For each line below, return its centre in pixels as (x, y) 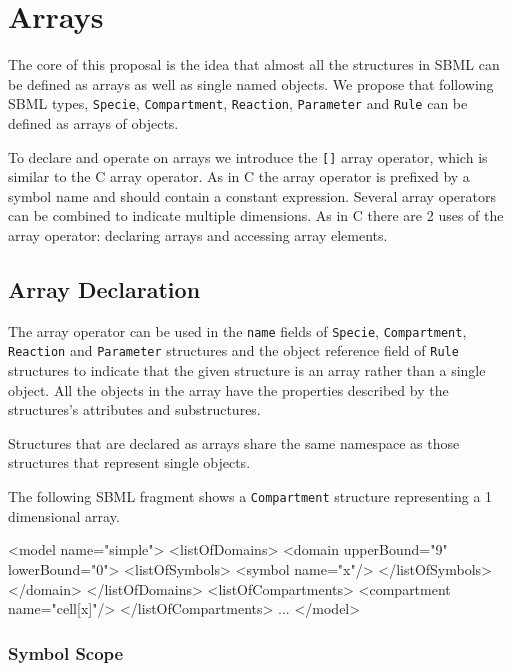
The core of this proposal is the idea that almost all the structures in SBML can (254, 64)
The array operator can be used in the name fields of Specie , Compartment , (237, 330)
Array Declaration (104, 288)
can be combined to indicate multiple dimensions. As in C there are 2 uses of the (256, 215)
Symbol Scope (66, 652)
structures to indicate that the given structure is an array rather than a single (247, 370)
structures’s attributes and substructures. (134, 409)
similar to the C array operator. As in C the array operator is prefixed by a (239, 176)
